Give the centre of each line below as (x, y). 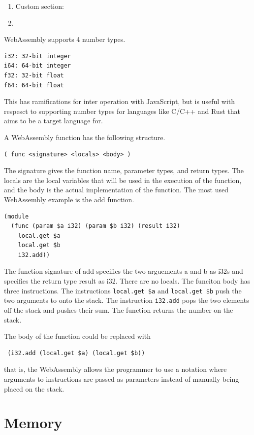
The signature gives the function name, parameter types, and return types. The (124, 170)
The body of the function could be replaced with (77, 336)
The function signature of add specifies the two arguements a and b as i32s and (124, 271)
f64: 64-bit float (34, 85)
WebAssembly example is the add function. (69, 199)
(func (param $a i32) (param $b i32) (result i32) (95, 226)
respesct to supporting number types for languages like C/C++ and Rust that (122, 111)
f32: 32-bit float (34, 75)
